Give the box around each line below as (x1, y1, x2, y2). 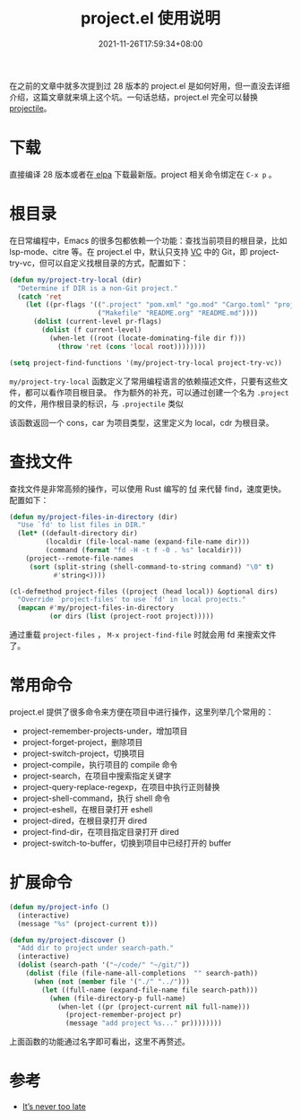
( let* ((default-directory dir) (17, 529, 139, 538)
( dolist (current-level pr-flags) (32, 317, 163, 326)
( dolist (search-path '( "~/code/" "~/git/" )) (17, 960, 191, 969)
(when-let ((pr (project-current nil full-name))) (56, 1002, 251, 1011)
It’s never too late (21, 1101, 87, 1112)
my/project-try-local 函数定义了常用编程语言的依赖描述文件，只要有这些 (9, 376, 280, 386)
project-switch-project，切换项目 (21, 748, 145, 759)
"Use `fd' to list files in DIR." (17, 521, 146, 530)
